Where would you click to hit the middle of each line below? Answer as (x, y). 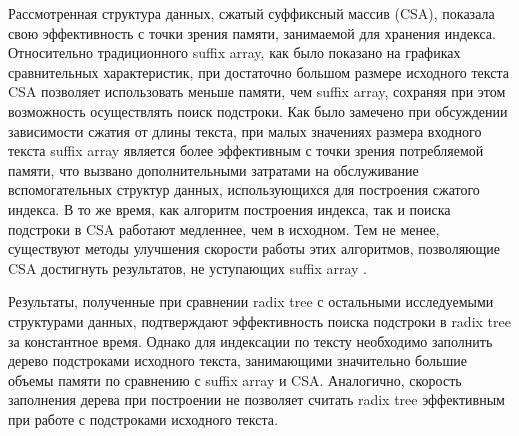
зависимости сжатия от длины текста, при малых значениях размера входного (245, 130)
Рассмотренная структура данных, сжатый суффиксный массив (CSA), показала (251, 13)
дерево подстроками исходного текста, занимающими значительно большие (237, 360)
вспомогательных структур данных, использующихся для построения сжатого (244, 189)
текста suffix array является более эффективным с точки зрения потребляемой (246, 150)
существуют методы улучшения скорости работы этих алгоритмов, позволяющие (254, 248)
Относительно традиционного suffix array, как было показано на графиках (234, 52)
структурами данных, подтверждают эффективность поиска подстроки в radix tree (259, 320)
